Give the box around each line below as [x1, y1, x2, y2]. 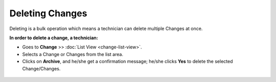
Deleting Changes [9, 8, 87, 19]
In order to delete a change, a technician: [9, 35, 98, 41]
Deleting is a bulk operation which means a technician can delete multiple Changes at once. [9, 25, 203, 32]
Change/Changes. [22, 65, 61, 71]
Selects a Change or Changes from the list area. [22, 51, 124, 57]
